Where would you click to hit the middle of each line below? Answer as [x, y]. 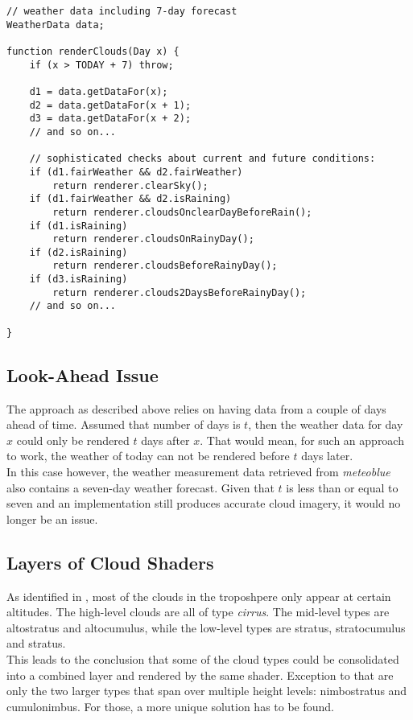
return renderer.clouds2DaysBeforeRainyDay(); [180, 292]
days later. [327, 456]
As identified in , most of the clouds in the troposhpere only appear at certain [199, 596]
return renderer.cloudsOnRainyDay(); [153, 239]
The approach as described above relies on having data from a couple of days [196, 408]
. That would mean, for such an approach [302, 440]
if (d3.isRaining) [78, 280]
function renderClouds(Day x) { [93, 51]
